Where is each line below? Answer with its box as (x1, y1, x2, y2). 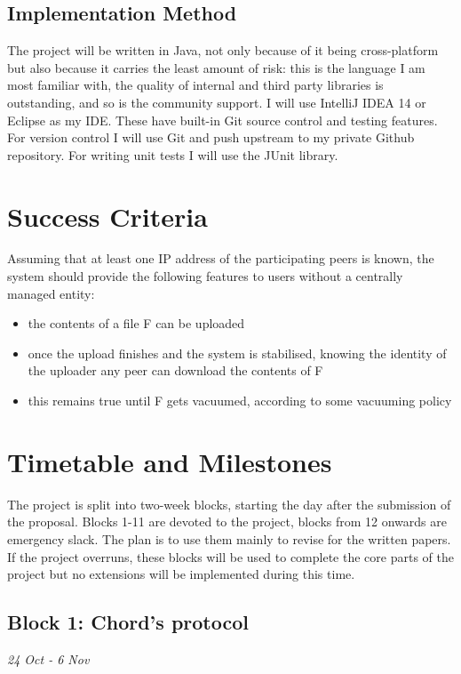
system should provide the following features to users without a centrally (7, 267, 403, 285)
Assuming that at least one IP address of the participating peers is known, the (7, 249, 434, 268)
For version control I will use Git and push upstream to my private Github (7, 128, 415, 147)
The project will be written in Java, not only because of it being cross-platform (7, 41, 439, 60)
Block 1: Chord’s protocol (7, 608, 249, 636)
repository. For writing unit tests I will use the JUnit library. (7, 145, 338, 164)
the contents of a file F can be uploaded (28, 314, 245, 333)
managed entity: (7, 284, 95, 302)
